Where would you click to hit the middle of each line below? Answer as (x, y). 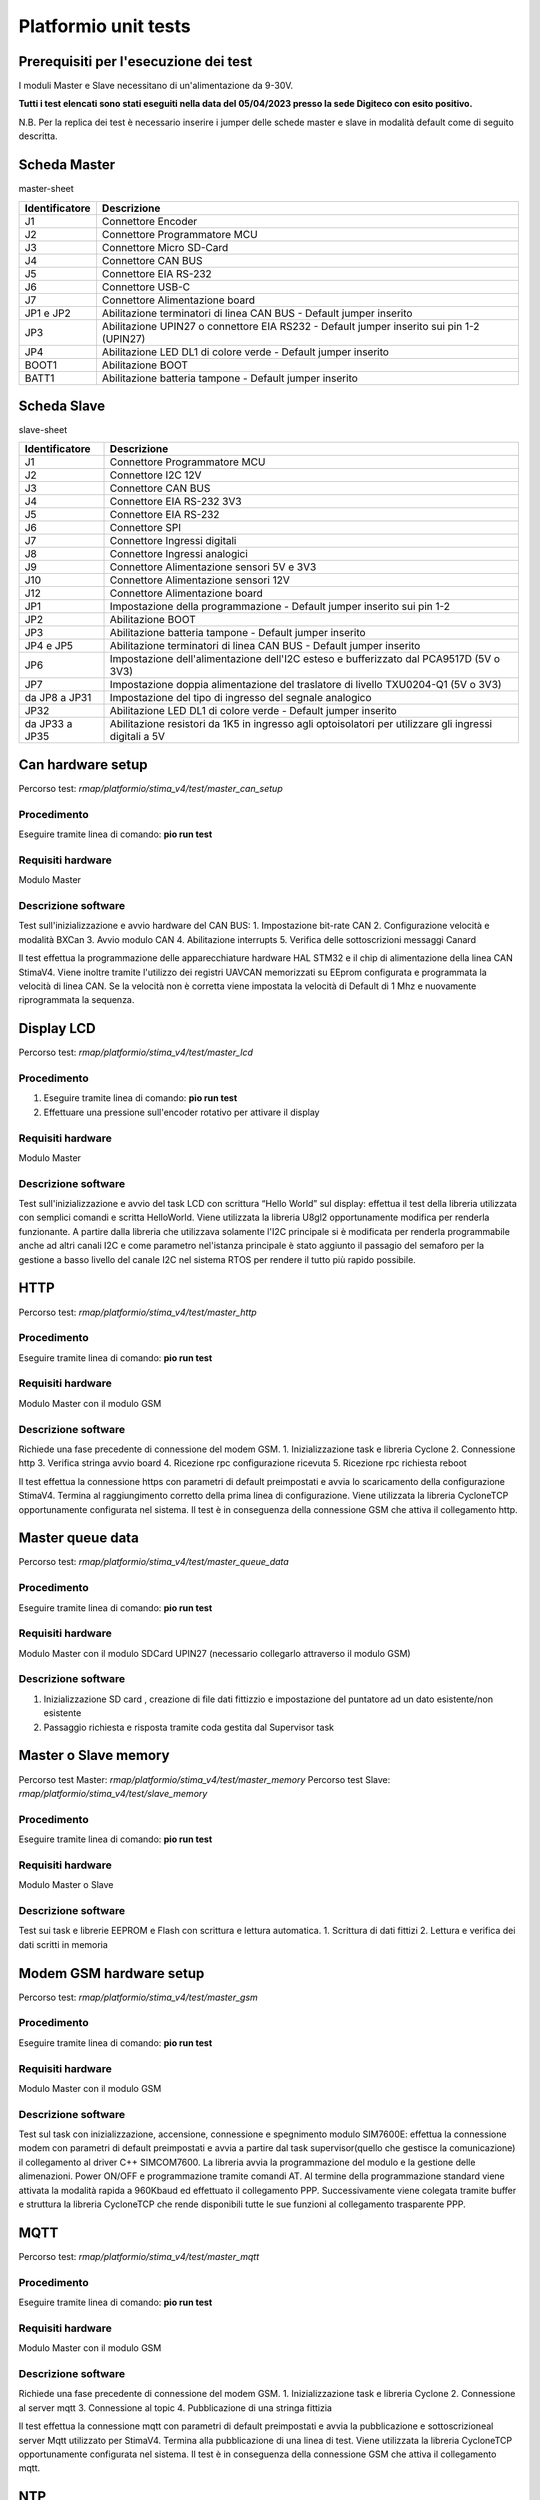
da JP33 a (48, 724)
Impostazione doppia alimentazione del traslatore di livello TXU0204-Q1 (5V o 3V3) (305, 685)
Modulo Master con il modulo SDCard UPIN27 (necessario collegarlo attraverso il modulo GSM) (214, 1653)
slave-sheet (43, 430)
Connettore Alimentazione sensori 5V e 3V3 (213, 567)
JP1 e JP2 (48, 313)
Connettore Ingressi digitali (173, 541)
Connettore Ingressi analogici (179, 554)
